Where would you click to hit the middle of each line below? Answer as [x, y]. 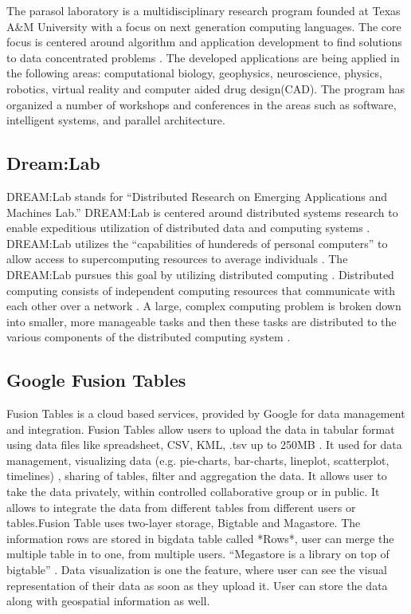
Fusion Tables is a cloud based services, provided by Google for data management [206, 413]
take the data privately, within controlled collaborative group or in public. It [193, 492]
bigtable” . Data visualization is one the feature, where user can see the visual [197, 570]
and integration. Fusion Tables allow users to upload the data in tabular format [201, 429]
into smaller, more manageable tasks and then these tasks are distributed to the [202, 321]
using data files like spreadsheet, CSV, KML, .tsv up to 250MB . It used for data [204, 445]
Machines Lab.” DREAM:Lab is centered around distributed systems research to [202, 212]
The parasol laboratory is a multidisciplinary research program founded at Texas [204, 10]
